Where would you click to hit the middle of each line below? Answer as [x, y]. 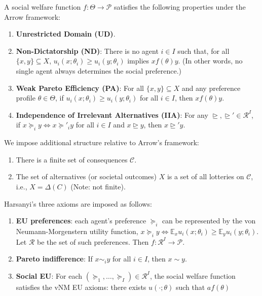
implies [138, 61]
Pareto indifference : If [54, 259]
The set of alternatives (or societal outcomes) [86, 176]
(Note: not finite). [98, 186]
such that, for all [203, 51]
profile [26, 98]
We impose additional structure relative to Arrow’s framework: [102, 142]
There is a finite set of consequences [72, 159]
